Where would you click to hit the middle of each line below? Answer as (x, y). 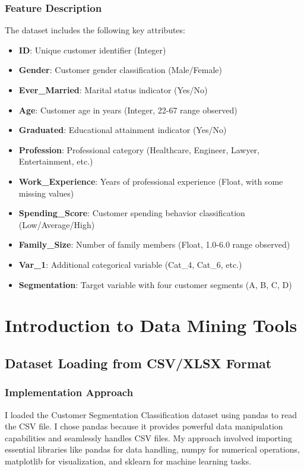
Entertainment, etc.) (56, 161)
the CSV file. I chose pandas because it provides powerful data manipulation (144, 426)
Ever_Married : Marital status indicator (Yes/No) (113, 90)
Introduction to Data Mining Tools (151, 325)
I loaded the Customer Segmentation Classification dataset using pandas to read (151, 414)
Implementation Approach (69, 392)
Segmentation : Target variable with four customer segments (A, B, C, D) (155, 284)
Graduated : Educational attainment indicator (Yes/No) (123, 130)
